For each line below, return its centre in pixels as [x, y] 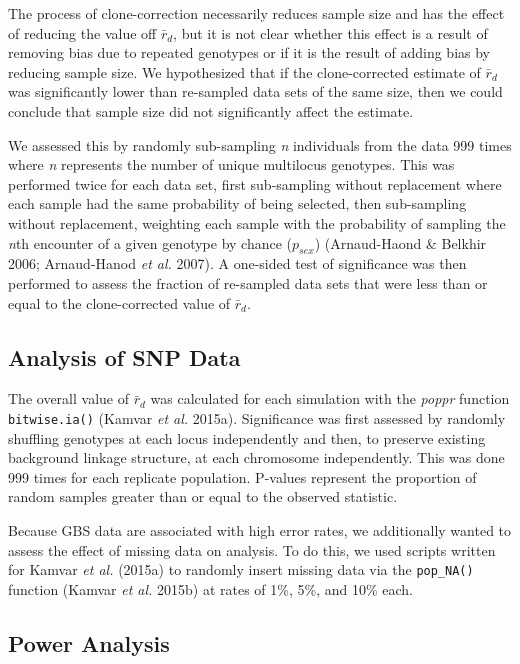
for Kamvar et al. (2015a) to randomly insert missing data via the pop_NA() [241, 569]
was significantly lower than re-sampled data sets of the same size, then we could [255, 91]
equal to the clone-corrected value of [119, 302]
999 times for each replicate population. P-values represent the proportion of [242, 476]
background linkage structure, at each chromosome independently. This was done [256, 457]
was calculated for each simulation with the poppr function [330, 398]
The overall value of [68, 398]
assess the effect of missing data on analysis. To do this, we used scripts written [252, 549]
